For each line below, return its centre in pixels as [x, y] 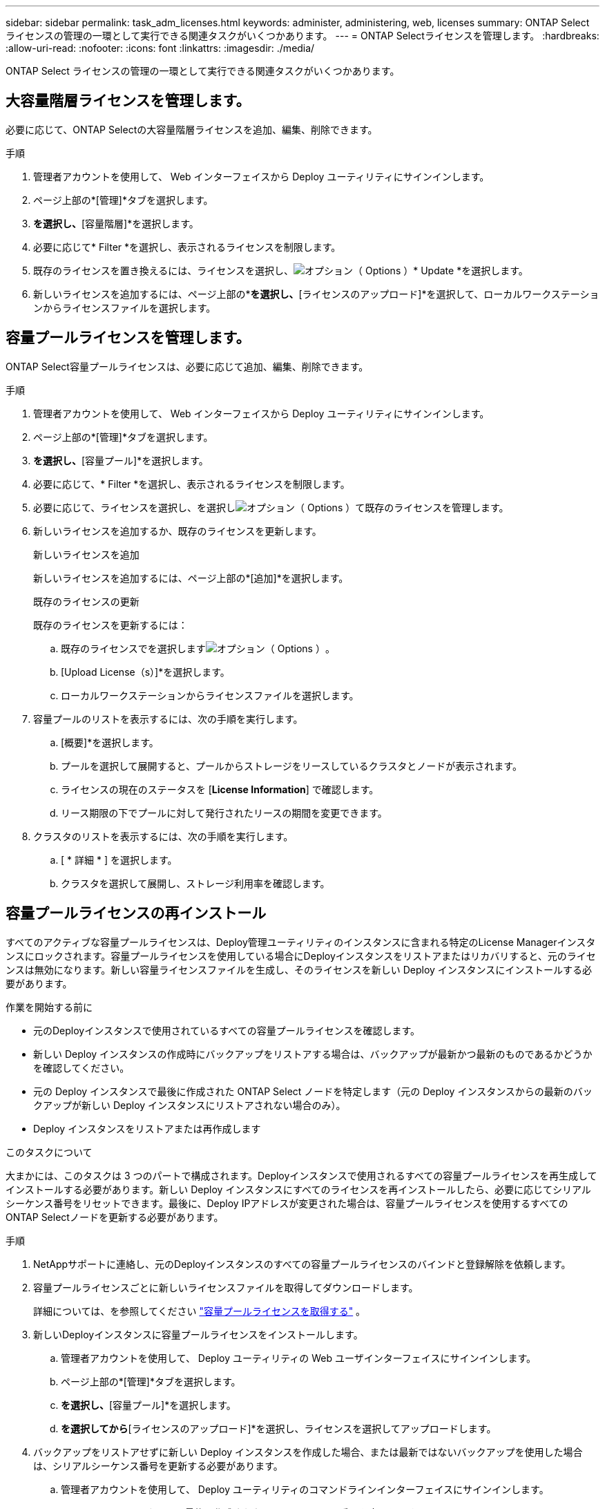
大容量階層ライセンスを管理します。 [128, 101]
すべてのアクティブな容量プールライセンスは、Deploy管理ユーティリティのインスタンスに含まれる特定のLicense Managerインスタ [301, 942]
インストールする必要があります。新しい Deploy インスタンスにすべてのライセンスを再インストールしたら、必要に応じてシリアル [298, 1189]
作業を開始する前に [49, 1007]
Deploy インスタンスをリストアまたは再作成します [147, 1128]
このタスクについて [49, 1152]
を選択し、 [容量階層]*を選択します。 [116, 223]
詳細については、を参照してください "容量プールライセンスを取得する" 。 [200, 1311]
